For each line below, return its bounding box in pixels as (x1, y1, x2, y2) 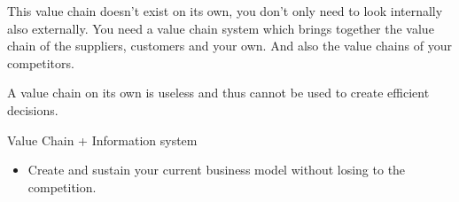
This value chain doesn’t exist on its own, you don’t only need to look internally (7, 2, 443, 19)
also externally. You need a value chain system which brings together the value (7, 19, 434, 37)
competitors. (7, 53, 74, 72)
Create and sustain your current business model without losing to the (27, 160, 406, 179)
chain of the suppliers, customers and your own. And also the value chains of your (7, 36, 452, 55)
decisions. (7, 100, 58, 119)
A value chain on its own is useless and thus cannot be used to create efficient (7, 83, 430, 102)
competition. (27, 177, 97, 196)
